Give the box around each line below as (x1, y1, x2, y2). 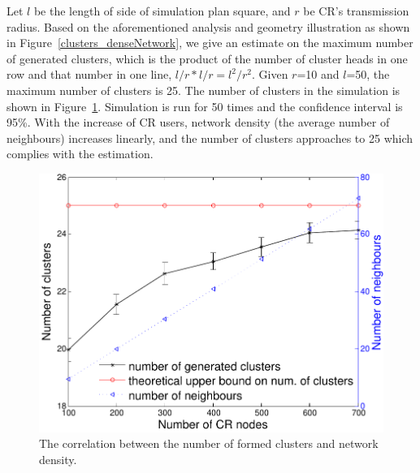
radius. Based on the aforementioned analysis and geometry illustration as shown (6, 18, 410, 35)
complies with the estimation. (6, 145, 154, 162)
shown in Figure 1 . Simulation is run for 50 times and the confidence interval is (6, 97, 403, 114)
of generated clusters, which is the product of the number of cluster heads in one (6, 49, 408, 67)
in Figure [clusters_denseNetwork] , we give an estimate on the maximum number (6, 34, 414, 51)
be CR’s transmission (303, 2, 409, 19)
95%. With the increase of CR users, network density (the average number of (6, 114, 390, 131)
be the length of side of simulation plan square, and (33, 2, 291, 19)
